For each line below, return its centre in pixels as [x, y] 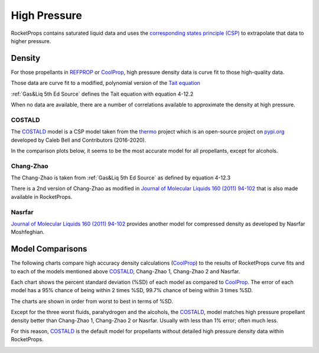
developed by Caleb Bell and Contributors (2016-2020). [79, 140]
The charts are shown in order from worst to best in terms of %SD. [92, 301]
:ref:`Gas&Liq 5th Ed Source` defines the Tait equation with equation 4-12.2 [102, 94]
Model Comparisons [49, 249]
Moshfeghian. [28, 232]
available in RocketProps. [42, 197]
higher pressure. [31, 41]
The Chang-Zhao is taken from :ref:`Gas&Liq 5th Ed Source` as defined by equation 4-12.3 [121, 178]
